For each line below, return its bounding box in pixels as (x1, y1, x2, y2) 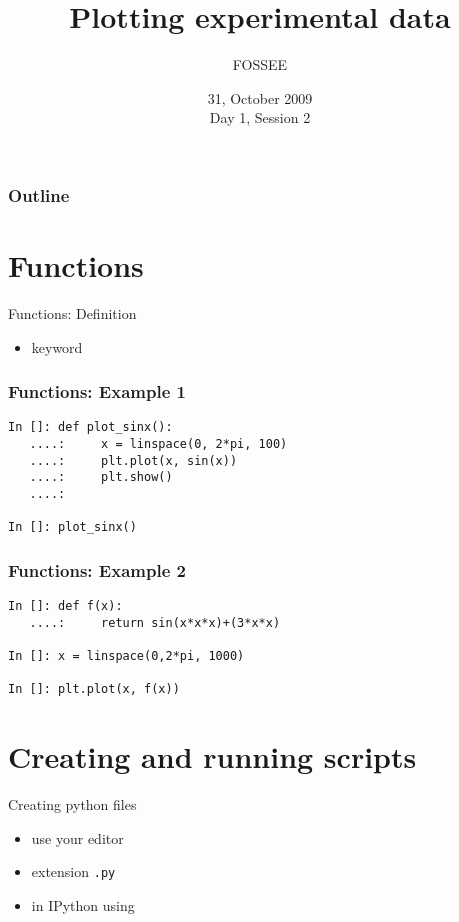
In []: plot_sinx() (8, 520, 137, 535)
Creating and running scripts (8, 736, 417, 777)
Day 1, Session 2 (209, 107, 311, 128)
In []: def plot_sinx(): (8, 420, 173, 435)
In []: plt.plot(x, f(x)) (8, 682, 180, 697)
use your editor (31, 827, 124, 848)
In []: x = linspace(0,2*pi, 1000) (8, 649, 245, 664)
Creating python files (8, 794, 137, 815)
